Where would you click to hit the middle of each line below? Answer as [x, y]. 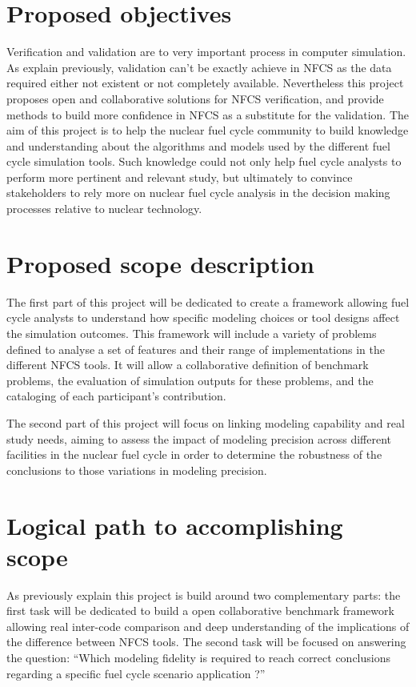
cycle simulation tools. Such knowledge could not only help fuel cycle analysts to [204, 161]
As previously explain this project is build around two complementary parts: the [204, 595]
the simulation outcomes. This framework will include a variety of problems [192, 333]
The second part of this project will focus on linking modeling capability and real [206, 422]
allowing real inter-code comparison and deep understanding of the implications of [208, 626]
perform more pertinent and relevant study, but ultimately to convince [180, 177]
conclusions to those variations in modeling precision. [137, 470]
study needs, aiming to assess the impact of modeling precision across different [199, 438]
